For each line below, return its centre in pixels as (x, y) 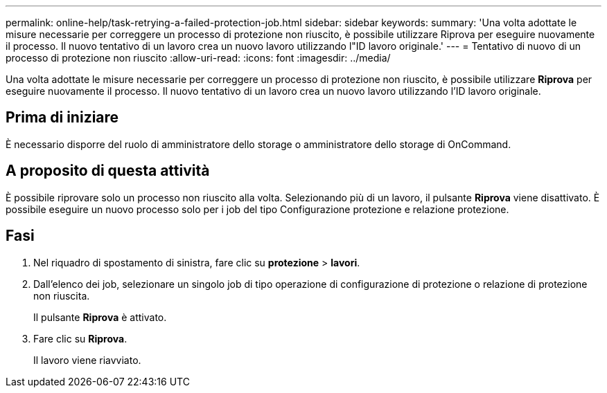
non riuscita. (62, 295)
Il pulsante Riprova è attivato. (100, 317)
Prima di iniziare (62, 118)
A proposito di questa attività (108, 171)
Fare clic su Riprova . (80, 338)
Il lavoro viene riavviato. (87, 360)
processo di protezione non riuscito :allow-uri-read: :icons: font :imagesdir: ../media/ (198, 58)
